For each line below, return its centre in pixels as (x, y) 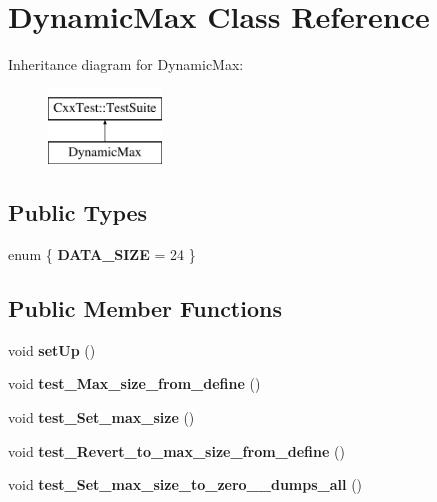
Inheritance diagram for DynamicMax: (126, 64)
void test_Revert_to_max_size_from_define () (176, 450)
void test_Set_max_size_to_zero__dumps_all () (185, 484)
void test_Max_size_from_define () (134, 383)
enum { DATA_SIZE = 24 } (102, 254)
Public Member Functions (145, 308)
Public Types (78, 212)
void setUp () (52, 349)
